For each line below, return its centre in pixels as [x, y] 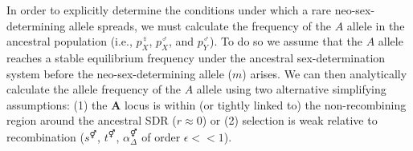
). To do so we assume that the [286, 41]
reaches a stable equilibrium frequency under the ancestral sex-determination [196, 57]
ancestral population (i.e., [70, 41]
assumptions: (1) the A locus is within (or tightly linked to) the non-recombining [206, 104]
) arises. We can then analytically [325, 73]
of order [161, 136]
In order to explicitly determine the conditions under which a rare [169, 10]
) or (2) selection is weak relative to [290, 120]
